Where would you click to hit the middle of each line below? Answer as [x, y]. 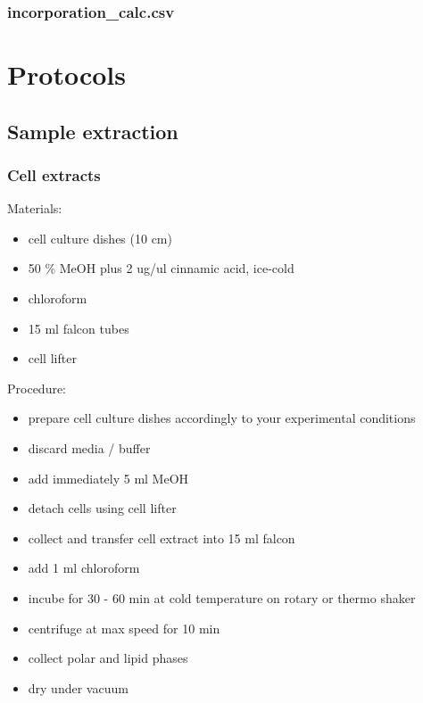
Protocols [66, 74]
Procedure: [37, 388]
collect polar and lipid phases [108, 658]
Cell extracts [54, 174]
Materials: [35, 208]
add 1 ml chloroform [84, 568]
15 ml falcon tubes [79, 328]
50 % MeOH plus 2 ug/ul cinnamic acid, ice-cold [161, 268]
